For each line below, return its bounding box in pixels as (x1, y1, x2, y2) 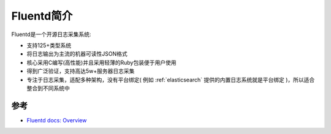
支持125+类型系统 (26, 42, 72, 49)
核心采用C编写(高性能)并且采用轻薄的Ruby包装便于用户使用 (26, 59, 177, 66)
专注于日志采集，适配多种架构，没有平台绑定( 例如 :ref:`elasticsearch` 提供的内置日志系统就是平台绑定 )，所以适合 (26, 76, 315, 83)
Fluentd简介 (11, 9, 73, 23)
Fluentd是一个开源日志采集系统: (11, 31, 91, 38)
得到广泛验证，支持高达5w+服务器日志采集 (26, 67, 135, 75)
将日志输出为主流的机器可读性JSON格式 (26, 50, 128, 58)
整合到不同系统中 (26, 84, 70, 92)
